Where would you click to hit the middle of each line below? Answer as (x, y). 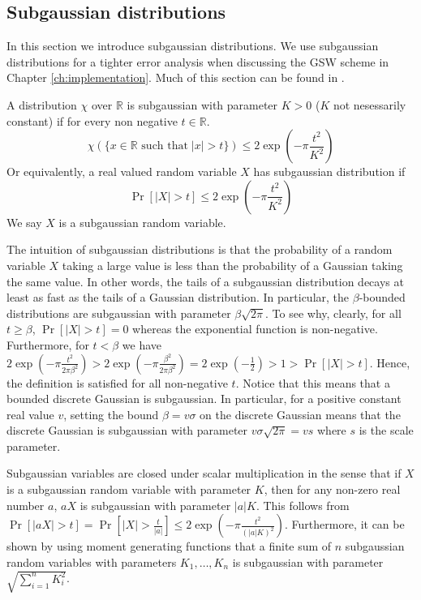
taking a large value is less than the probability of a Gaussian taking (232, 265)
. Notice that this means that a (313, 382)
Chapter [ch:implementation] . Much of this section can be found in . (176, 77)
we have (142, 344)
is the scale (386, 430)
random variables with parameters (92, 561)
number (26, 505)
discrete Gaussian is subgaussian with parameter (127, 430)
